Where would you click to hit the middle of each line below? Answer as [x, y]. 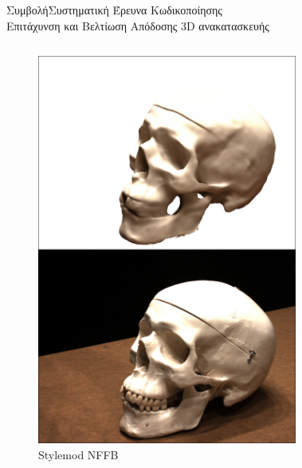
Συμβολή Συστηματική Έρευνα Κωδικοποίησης [114, 10]
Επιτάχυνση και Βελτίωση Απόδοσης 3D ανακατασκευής [138, 25]
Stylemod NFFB [78, 454]
